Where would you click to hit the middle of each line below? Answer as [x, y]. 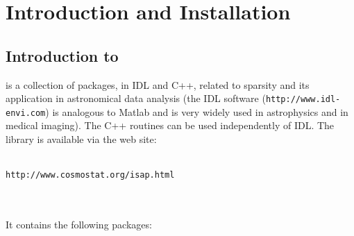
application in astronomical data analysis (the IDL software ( [136, 98]
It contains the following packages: [79, 225]
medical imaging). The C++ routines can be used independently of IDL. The [170, 125]
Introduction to [62, 55]
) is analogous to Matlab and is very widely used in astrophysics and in [197, 111]
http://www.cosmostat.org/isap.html [90, 175]
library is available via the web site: [81, 139]
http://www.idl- [303, 100]
